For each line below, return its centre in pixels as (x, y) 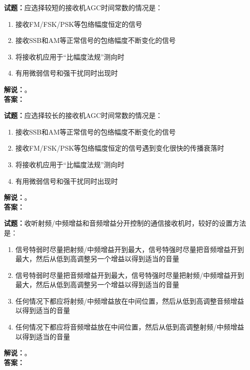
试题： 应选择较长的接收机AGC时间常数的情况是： (83, 115)
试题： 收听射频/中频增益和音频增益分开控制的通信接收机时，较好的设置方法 (125, 223)
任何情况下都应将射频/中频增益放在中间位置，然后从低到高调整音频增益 (130, 301)
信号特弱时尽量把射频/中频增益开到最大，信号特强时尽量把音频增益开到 (130, 249)
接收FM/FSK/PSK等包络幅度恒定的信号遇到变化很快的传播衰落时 (120, 148)
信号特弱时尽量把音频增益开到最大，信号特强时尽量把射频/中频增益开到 (130, 275)
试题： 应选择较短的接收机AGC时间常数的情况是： (83, 7)
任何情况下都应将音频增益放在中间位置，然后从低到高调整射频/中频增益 (130, 327)
